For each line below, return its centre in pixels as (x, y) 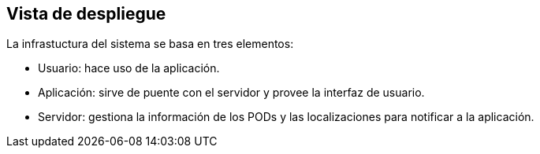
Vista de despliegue (86, 14)
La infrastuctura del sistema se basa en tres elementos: (150, 44)
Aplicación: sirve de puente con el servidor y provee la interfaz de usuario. (231, 93)
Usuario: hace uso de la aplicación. (129, 68)
